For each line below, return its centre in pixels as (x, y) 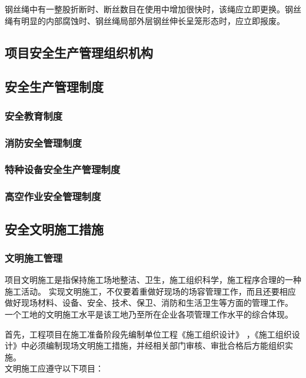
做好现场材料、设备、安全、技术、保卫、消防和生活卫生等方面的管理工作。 (149, 303)
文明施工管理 (34, 257)
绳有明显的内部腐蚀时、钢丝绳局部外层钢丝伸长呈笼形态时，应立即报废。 (145, 20)
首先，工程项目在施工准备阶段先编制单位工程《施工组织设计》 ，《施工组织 (148, 334)
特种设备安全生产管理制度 (63, 169)
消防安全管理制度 (43, 142)
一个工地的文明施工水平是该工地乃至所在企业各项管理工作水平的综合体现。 (149, 314)
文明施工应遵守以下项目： (54, 368)
